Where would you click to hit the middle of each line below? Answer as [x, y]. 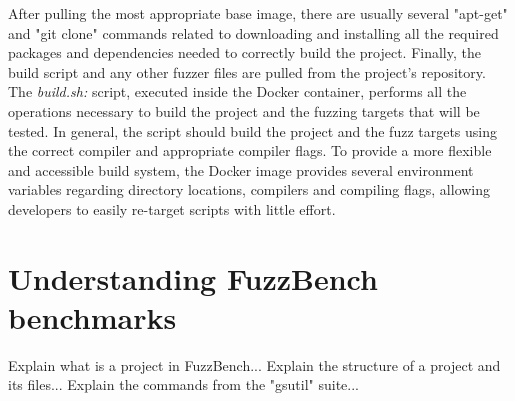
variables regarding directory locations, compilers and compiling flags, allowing [249, 189]
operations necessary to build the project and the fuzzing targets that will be [244, 110]
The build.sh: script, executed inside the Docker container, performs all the [237, 91]
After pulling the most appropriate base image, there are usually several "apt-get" [258, 13]
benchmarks [92, 316]
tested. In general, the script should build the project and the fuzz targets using [253, 130]
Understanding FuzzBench [193, 277]
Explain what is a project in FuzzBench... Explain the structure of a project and [254, 364]
